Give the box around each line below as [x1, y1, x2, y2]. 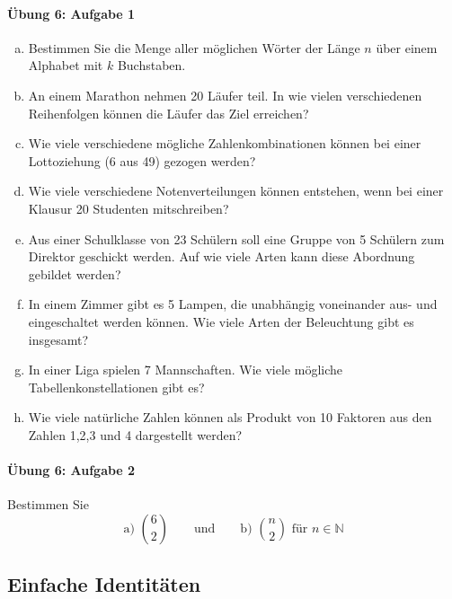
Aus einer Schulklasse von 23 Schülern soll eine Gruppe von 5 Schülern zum [28, 229, 445, 248]
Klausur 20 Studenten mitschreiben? [28, 198, 229, 217]
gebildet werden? [28, 264, 121, 283]
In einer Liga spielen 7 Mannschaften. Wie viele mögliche [28, 360, 342, 379]
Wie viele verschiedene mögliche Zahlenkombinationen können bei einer [28, 134, 421, 153]
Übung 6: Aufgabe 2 [7, 461, 136, 480]
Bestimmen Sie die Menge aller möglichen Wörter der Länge [28, 38, 360, 57]
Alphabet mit [28, 56, 103, 75]
